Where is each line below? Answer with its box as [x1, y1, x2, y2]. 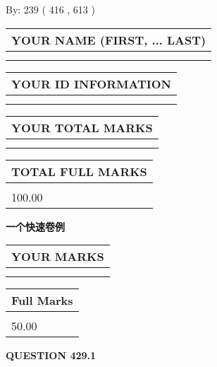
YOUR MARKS [11, 248, 104, 265]
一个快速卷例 [6, 219, 65, 233]
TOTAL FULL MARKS [11, 163, 147, 180]
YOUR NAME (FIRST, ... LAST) [11, 31, 206, 48]
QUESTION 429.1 [6, 348, 97, 363]
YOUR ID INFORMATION [11, 75, 171, 92]
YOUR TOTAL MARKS [11, 119, 153, 136]
